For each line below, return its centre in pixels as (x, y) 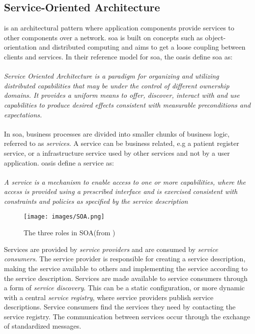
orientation (20, 47)
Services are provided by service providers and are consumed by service (111, 249)
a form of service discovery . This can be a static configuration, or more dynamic (125, 288)
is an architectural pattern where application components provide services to (119, 28)
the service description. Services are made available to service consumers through (126, 278)
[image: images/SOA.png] (64, 217)
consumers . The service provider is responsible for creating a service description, (125, 259)
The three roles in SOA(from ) (70, 233)
